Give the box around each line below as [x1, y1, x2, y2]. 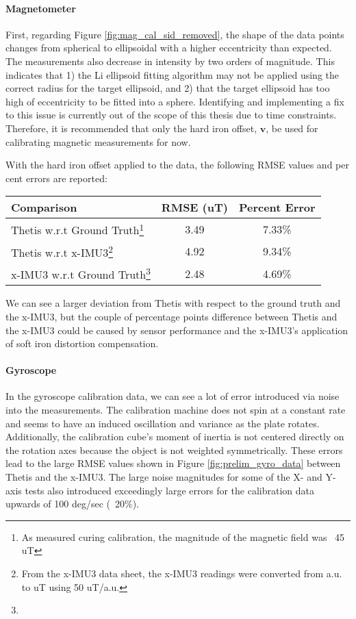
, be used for [266, 121, 318, 135]
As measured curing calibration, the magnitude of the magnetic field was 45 [21, 529, 345, 544]
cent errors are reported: [5, 170, 107, 185]
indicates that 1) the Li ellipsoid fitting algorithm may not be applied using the [5, 67, 340, 81]
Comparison [11, 199, 77, 216]
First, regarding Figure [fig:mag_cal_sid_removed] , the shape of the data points [5, 27, 344, 41]
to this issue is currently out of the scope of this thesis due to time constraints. [5, 108, 337, 122]
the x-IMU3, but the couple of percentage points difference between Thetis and [5, 309, 338, 323]
